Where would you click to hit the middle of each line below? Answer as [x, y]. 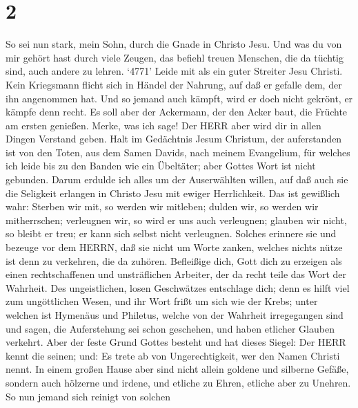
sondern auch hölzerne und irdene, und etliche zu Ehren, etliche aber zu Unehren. [178, 382]
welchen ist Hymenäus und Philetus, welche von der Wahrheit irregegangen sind [175, 315]
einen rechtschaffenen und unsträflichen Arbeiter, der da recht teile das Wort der [176, 274]
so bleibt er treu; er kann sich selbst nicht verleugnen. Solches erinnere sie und [171, 233]
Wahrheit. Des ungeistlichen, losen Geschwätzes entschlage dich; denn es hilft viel [178, 287]
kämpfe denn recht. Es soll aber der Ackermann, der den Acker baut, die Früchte [177, 112]
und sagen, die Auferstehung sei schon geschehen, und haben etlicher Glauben [170, 328]
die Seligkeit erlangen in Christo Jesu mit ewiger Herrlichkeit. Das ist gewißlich [173, 193]
